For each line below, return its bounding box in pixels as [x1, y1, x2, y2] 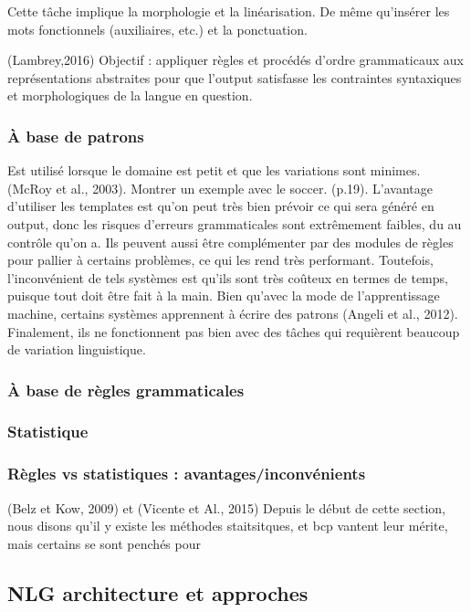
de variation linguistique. [7, 340, 146, 359]
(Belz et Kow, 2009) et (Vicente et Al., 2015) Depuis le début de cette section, [7, 498, 445, 517]
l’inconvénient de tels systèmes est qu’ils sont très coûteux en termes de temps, [7, 268, 448, 287]
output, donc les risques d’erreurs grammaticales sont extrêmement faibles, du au [7, 214, 462, 233]
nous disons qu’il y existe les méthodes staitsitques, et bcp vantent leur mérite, [7, 516, 448, 535]
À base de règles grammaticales [7, 378, 245, 401]
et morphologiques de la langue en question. [7, 86, 253, 105]
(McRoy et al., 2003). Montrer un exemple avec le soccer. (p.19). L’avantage [7, 178, 434, 197]
